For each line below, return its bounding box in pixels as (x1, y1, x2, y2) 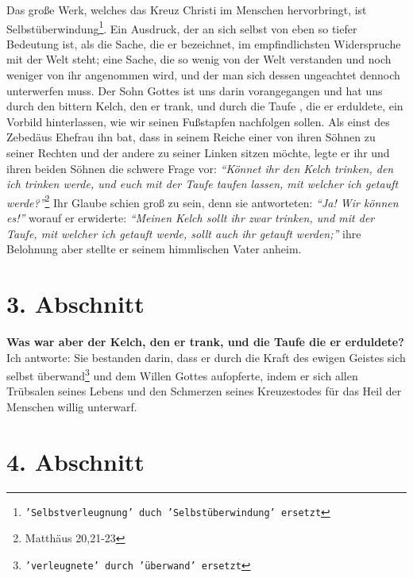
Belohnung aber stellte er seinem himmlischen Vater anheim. (6, 241, 302, 257)
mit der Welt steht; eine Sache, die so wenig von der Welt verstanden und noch (6, 51, 392, 67)
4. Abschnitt (6, 445, 145, 477)
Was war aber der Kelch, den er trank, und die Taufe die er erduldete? (6, 333, 404, 349)
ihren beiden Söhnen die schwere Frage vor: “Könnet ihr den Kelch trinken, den (6, 160, 394, 176)
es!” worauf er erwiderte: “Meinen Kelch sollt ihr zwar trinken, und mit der (6, 210, 375, 226)
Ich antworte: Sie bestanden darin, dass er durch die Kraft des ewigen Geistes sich (6, 349, 406, 365)
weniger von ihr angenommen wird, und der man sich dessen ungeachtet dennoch (6, 67, 400, 83)
